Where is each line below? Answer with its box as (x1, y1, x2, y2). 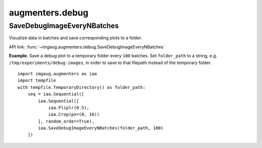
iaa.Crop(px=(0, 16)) (48, 112, 99, 117)
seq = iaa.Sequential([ (27, 91, 84, 97)
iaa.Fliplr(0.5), (48, 105, 90, 110)
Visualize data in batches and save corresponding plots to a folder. (9, 35, 143, 41)
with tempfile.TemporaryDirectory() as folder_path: (17, 84, 146, 90)
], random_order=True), (38, 118, 95, 124)
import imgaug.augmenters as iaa (17, 71, 97, 76)
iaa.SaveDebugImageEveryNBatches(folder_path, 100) (38, 125, 164, 131)
